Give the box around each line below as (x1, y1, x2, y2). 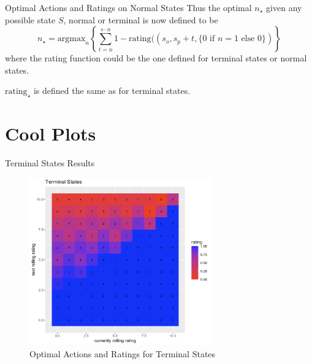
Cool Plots (5, 121, 96, 146)
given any (266, 1, 302, 14)
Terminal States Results (5, 157, 95, 169)
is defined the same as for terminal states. (33, 84, 191, 97)
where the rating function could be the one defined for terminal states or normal (5, 52, 307, 64)
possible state (5, 13, 56, 26)
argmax (57, 34, 86, 44)
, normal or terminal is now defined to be (63, 13, 218, 26)
